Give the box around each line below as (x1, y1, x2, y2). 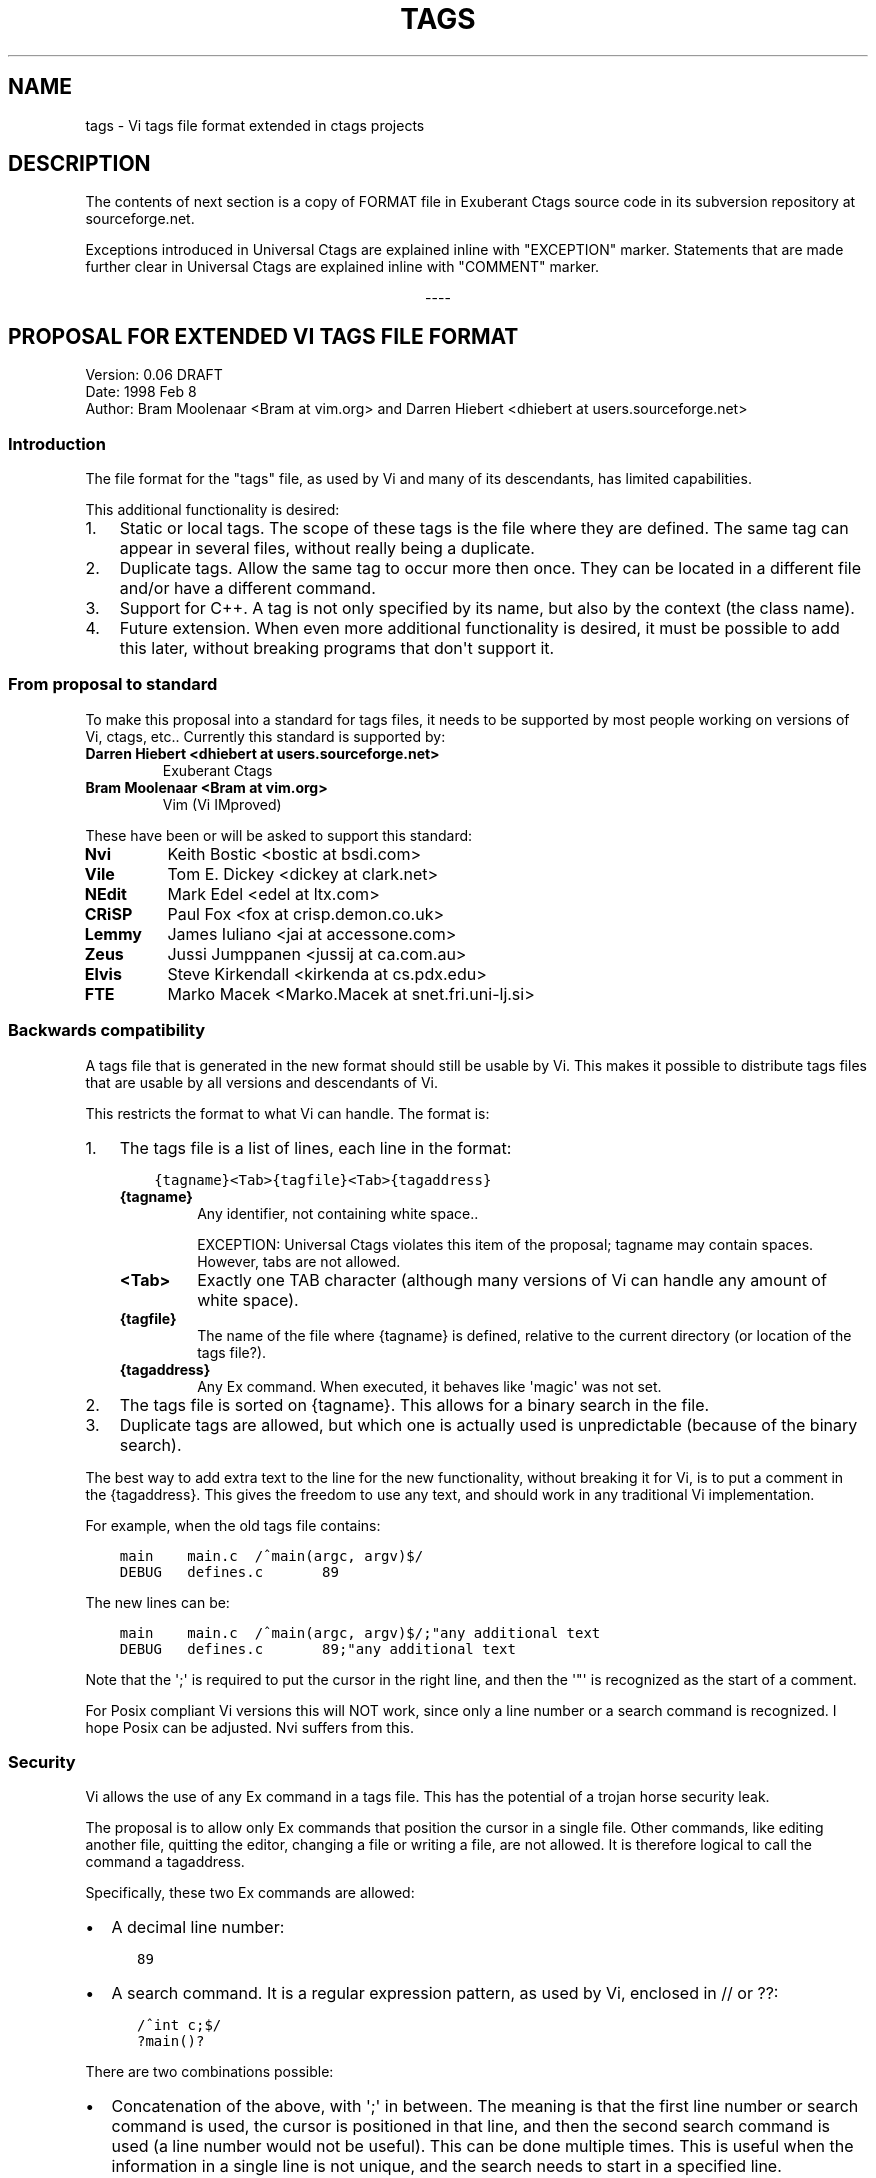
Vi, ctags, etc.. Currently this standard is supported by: (85, 727, 446, 745)
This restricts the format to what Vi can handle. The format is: (85, 1104, 490, 1122)
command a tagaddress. (85, 1853, 245, 1871)
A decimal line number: (111, 1917, 285, 1938)
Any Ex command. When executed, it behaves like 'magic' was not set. (197, 1377, 662, 1395)
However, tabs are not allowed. (197, 1252, 401, 1270)
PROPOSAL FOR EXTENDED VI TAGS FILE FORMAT (8, 323, 519, 349)
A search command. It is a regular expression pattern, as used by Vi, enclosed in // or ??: (111, 1983, 779, 2004)
